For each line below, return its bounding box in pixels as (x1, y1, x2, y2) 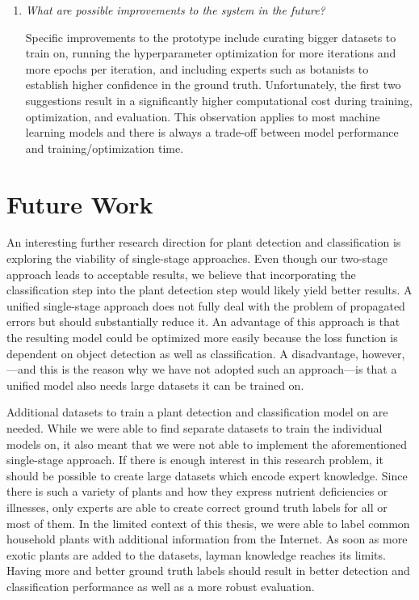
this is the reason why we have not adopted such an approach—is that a (40, 361, 397, 378)
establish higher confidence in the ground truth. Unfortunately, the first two (25, 76, 401, 93)
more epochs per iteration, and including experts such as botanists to (25, 60, 369, 77)
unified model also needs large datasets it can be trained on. (6, 376, 304, 393)
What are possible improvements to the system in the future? (25, 2, 325, 18)
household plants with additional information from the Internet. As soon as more (6, 530, 408, 547)
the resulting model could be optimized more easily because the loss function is (6, 329, 398, 346)
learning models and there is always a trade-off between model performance (25, 124, 399, 141)
